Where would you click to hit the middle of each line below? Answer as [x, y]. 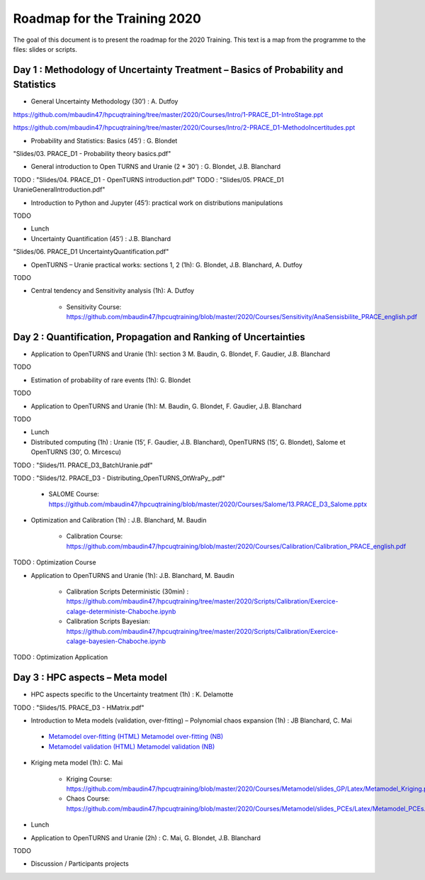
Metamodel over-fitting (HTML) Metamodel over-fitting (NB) [136, 737]
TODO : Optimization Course [55, 562]
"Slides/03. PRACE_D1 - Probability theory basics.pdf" [92, 154]
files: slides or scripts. [45, 49]
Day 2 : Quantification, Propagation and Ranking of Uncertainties [159, 337]
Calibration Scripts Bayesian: [108, 621]
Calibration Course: [95, 536]
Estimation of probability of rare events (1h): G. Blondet [111, 380]
